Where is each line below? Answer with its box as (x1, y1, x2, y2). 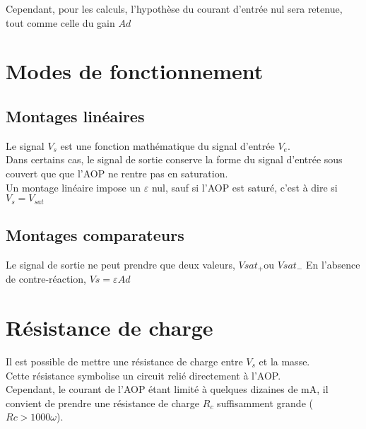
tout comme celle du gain (6, 15, 115, 30)
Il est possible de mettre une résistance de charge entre (6, 353, 243, 368)
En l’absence (305, 257, 360, 271)
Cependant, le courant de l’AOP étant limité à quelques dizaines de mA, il (6, 382, 329, 396)
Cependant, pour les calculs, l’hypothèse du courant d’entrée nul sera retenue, (6, 1, 343, 16)
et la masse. (259, 353, 310, 368)
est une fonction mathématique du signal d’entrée (60, 138, 275, 153)
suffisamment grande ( (217, 395, 313, 410)
